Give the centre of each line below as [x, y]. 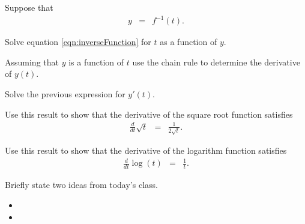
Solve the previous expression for [65, 93]
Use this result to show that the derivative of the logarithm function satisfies [146, 150]
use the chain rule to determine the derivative [216, 62]
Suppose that [29, 7]
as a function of [189, 42]
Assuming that [32, 62]
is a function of [96, 62]
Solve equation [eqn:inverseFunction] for [78, 42]
